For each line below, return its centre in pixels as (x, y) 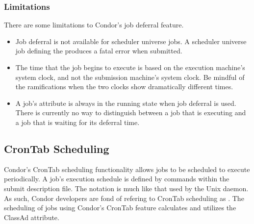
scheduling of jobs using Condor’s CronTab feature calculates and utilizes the (120, 208)
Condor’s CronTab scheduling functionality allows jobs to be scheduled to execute (127, 169)
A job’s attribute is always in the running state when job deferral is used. (126, 103)
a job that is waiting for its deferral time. (77, 122)
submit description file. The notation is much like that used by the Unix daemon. (126, 188)
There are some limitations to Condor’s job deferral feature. (94, 25)
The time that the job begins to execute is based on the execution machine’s (130, 67)
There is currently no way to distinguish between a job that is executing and (131, 112)
